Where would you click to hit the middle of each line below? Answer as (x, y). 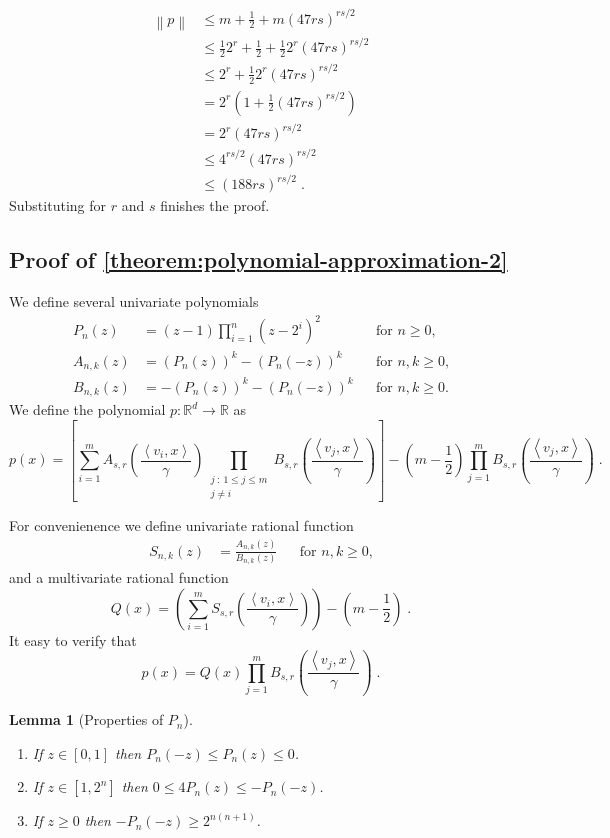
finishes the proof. (215, 205)
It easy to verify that (73, 639)
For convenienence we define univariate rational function (181, 525)
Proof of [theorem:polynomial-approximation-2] (258, 259)
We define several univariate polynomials (134, 301)
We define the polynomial (87, 409)
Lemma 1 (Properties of (86, 719)
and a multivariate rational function (119, 577)
